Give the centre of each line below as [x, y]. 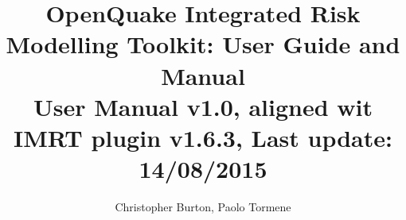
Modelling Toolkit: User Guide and [203, 44]
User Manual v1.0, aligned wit [203, 106]
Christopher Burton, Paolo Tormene [203, 207]
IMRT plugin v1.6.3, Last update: [203, 137]
